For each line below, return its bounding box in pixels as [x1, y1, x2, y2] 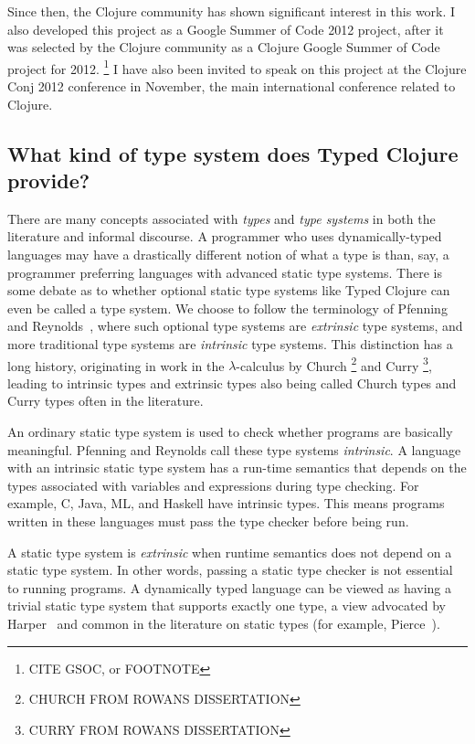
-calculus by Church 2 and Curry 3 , [236, 353, 432, 375]
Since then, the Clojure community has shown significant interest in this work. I [7, 2, 456, 20]
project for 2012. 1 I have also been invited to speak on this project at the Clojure [7, 56, 467, 78]
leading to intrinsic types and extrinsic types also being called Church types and [7, 373, 457, 392]
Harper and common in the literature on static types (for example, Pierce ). [7, 613, 440, 632]
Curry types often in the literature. [7, 391, 204, 410]
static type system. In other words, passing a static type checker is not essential [7, 560, 453, 579]
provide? [7, 166, 90, 194]
